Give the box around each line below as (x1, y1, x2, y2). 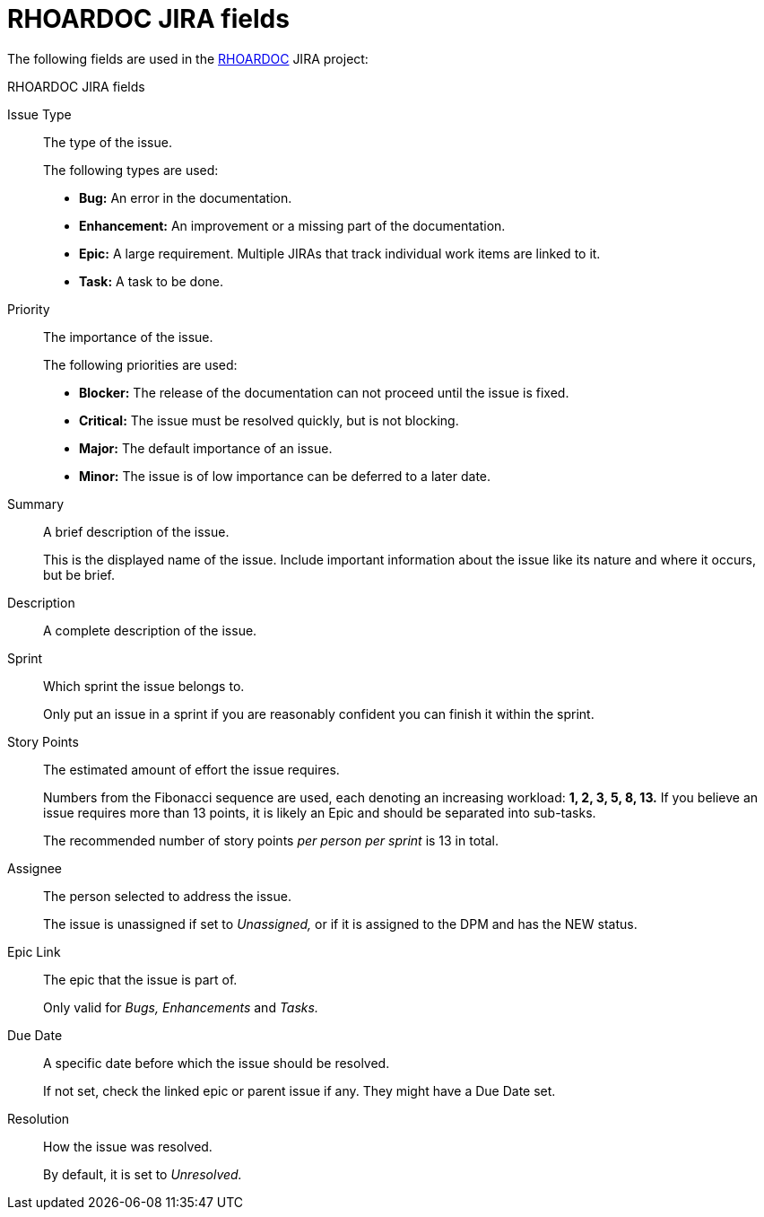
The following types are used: (43, 162, 219, 178)
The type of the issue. (43, 134, 172, 150)
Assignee (7, 860, 63, 876)
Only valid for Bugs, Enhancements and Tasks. (43, 999, 318, 1015)
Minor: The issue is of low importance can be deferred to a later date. (79, 468, 491, 484)
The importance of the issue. (43, 328, 213, 345)
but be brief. (43, 566, 115, 582)
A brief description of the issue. (43, 523, 230, 539)
